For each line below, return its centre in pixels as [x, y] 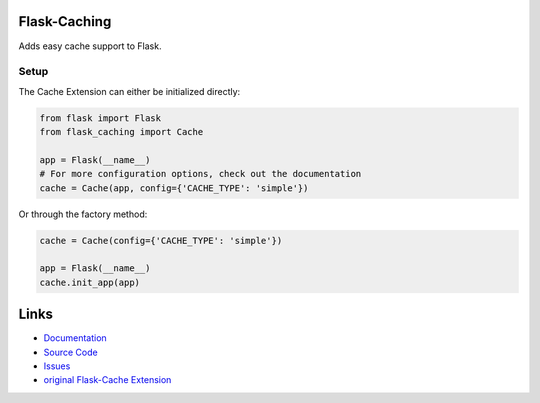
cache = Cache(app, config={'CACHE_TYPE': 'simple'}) [174, 188]
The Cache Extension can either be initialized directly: [129, 91]
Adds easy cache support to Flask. [90, 46]
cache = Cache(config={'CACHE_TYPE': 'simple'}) [161, 240]
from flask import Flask [100, 118]
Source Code [71, 352]
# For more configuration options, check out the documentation [200, 174]
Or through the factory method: [83, 214]
